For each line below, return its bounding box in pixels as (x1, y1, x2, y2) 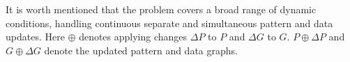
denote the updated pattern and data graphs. (44, 42, 238, 57)
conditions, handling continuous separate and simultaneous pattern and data (6, 15, 333, 30)
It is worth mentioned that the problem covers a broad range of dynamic (6, 2, 317, 16)
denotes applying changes (79, 29, 188, 44)
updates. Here (6, 29, 65, 44)
